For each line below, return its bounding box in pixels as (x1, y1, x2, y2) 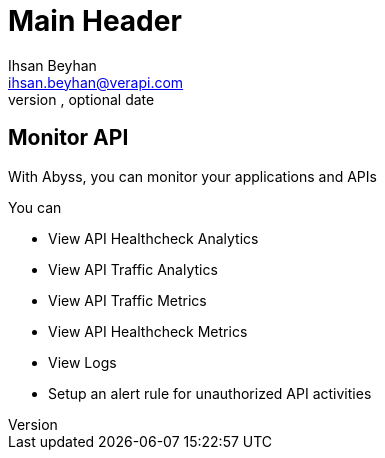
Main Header (8, 4, 182, 38)
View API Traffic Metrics (48, 291, 207, 309)
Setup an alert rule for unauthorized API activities (48, 384, 372, 402)
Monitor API (8, 125, 129, 151)
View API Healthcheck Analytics (48, 229, 259, 247)
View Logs (48, 353, 117, 371)
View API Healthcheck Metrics (48, 322, 248, 340)
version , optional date (8, 90, 155, 108)
